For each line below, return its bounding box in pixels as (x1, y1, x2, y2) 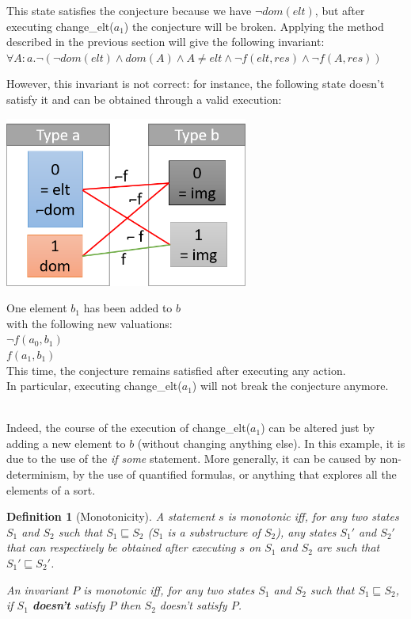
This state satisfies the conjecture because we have (6, 2, 252, 18)
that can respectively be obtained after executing (6, 539, 236, 556)
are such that (316, 539, 380, 556)
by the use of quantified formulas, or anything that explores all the (73, 466, 397, 483)
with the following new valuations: (6, 315, 173, 331)
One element (6, 300, 67, 316)
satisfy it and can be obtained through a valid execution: (6, 90, 282, 107)
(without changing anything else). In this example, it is (137, 434, 405, 451)
